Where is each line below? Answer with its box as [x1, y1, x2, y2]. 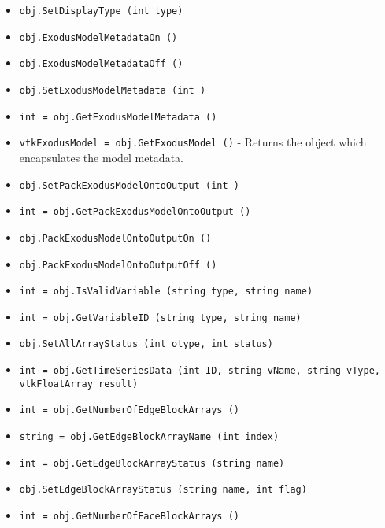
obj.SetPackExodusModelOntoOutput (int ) [19, 179, 239, 191]
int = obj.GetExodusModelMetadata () [19, 111, 217, 123]
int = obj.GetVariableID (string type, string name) [19, 312, 302, 323]
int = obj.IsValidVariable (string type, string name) [19, 286, 313, 297]
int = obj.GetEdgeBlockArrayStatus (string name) [19, 457, 285, 469]
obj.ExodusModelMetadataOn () [19, 31, 178, 43]
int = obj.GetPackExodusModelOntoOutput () [19, 206, 251, 218]
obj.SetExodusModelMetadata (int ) [19, 84, 206, 96]
